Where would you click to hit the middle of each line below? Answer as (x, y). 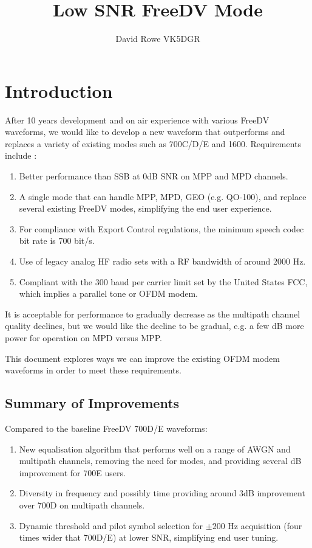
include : (21, 155)
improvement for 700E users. (72, 472)
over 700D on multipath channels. (82, 505)
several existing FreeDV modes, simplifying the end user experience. (145, 208)
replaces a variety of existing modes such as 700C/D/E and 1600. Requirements (153, 143)
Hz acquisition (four (265, 525)
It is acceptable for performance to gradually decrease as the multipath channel (153, 314)
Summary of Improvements (92, 403)
